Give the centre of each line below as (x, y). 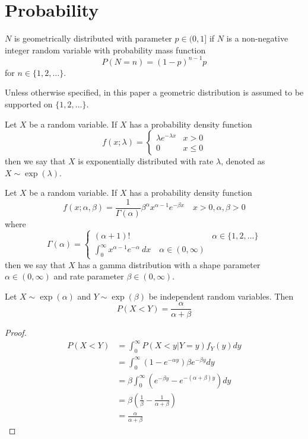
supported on (29, 104)
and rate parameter (89, 276)
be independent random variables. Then (221, 296)
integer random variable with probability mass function (105, 50)
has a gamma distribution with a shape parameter (169, 264)
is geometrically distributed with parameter (93, 38)
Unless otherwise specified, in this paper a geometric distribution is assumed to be (154, 92)
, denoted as (243, 161)
